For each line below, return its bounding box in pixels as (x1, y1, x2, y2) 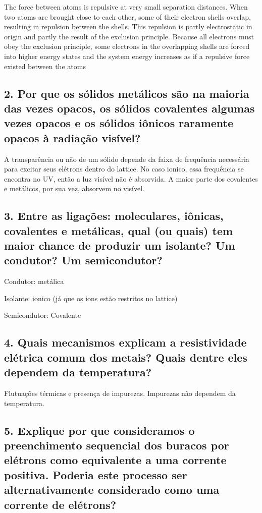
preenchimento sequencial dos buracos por (4, 437, 229, 453)
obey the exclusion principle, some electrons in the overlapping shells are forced (4, 41, 250, 51)
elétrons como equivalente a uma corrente (4, 452, 227, 468)
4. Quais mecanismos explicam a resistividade (4, 334, 247, 350)
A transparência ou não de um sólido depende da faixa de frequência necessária (4, 153, 249, 164)
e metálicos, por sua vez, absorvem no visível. (4, 183, 145, 194)
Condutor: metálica (4, 276, 64, 287)
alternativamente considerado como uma (4, 482, 220, 497)
